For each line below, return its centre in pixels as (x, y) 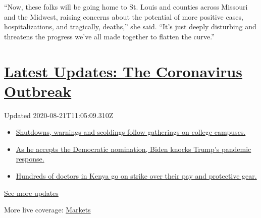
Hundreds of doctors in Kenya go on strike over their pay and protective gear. (136, 176)
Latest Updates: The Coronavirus (123, 71)
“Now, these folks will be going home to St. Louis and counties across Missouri (126, 7)
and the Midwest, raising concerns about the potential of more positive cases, (124, 16)
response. (30, 159)
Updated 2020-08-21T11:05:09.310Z (59, 115)
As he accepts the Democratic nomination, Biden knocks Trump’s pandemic (134, 149)
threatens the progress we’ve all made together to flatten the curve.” (109, 36)
